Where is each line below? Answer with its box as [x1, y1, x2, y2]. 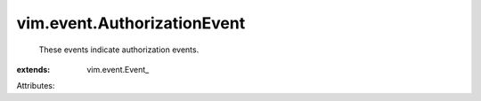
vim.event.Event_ [86, 64, 150, 74]
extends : [16, 64, 51, 74]
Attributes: [16, 81, 55, 91]
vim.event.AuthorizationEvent [16, 13, 246, 33]
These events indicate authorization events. [38, 44, 200, 55]
